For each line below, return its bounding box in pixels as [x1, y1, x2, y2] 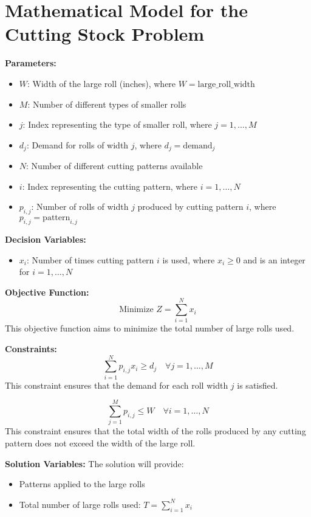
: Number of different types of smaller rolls [27, 97, 186, 110]
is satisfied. [237, 378, 278, 391]
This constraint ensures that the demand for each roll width [5, 378, 228, 391]
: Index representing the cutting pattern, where [22, 179, 198, 192]
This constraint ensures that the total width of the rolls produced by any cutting [5, 425, 306, 437]
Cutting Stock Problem [5, 21, 205, 46]
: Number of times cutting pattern [26, 253, 154, 266]
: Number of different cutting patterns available [26, 159, 203, 172]
